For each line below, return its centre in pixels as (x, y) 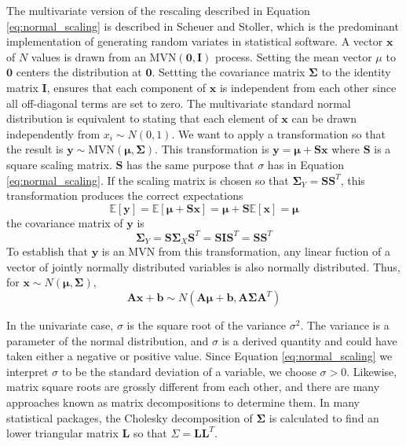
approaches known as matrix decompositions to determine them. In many (183, 402)
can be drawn (324, 118)
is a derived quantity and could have (309, 340)
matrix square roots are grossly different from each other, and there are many (193, 387)
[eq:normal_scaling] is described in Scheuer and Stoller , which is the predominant (203, 26)
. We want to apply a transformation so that (278, 133)
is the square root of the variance (207, 325)
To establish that (47, 251)
